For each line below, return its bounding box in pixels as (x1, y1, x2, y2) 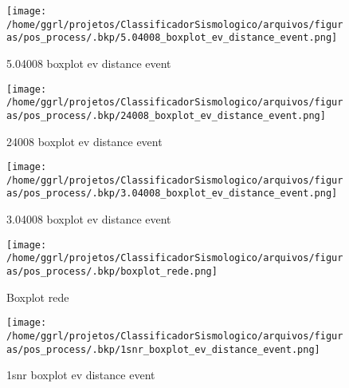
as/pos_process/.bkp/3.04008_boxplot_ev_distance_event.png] (6, 188, 338, 200)
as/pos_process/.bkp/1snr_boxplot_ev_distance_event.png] (6, 343, 320, 355)
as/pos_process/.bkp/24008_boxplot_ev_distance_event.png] (6, 109, 326, 121)
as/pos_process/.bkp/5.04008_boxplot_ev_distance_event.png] (6, 32, 338, 44)
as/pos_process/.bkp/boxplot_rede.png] (6, 266, 218, 277)
